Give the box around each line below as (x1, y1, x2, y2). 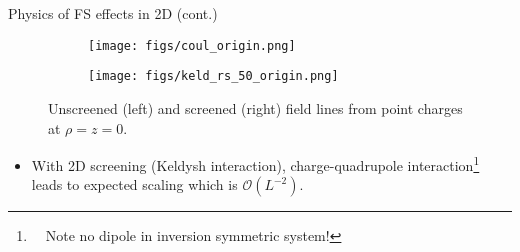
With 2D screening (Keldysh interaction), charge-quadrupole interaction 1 (31, 152, 480, 175)
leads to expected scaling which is (31, 174, 238, 195)
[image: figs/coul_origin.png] (88, 38, 296, 53)
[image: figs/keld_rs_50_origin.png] (88, 69, 339, 84)
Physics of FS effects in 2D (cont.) (8, 3, 218, 23)
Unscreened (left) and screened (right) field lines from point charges (48, 97, 463, 118)
